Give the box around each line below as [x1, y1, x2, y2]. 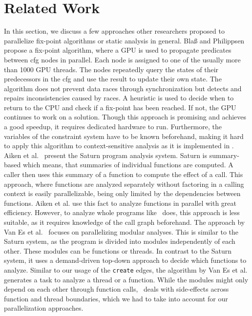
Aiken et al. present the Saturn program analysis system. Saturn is [4, 150, 208, 160]
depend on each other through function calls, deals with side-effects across [4, 284, 229, 294]
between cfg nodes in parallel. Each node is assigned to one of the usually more [4, 54, 241, 64]
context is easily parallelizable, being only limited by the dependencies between [4, 188, 241, 198]
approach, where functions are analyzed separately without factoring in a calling [4, 178, 244, 189]
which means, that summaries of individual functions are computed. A [22, 159, 233, 170]
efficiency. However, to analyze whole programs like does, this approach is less [4, 207, 240, 217]
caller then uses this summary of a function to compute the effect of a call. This [4, 169, 243, 179]
